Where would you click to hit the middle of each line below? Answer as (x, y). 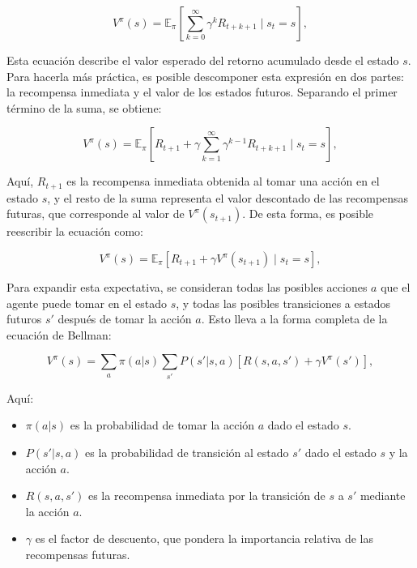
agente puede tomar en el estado (87, 303)
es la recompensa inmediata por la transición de (206, 495)
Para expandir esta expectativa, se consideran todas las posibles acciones (187, 287)
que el (396, 287)
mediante (383, 495)
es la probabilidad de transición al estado (187, 452)
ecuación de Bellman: (59, 334)
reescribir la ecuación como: (75, 231)
